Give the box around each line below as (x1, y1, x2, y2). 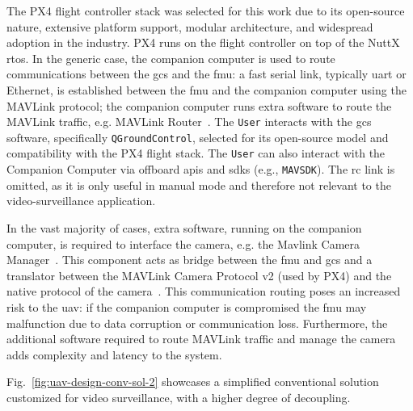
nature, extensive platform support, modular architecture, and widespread (6, 18, 373, 35)
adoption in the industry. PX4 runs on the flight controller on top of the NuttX (6, 34, 400, 51)
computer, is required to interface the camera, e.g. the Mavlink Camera (6, 235, 360, 252)
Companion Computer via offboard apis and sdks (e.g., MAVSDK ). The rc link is (6, 161, 395, 178)
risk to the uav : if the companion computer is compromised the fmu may (6, 298, 367, 315)
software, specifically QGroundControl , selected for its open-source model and (6, 128, 389, 145)
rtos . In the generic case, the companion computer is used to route (6, 49, 335, 66)
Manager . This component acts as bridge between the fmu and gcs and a (6, 251, 373, 268)
